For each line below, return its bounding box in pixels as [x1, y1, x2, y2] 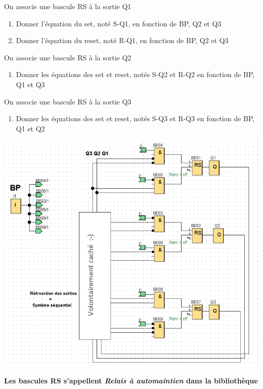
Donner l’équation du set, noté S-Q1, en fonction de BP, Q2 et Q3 [16, 18, 222, 28]
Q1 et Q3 [16, 79, 45, 89]
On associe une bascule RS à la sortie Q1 [4, 1, 131, 11]
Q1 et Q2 [16, 123, 45, 133]
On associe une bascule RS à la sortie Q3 [4, 96, 131, 107]
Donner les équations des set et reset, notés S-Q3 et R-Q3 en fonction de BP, [16, 113, 255, 124]
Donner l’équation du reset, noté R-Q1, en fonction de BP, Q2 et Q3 [16, 35, 229, 46]
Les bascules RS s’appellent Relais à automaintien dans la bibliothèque [4, 375, 258, 386]
